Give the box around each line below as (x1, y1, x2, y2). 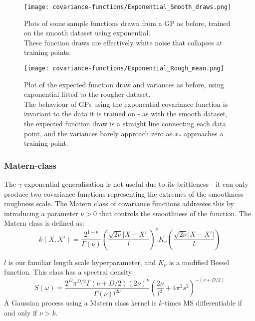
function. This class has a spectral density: (4, 267, 134, 277)
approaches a (184, 128, 224, 138)
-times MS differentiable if (162, 298, 242, 308)
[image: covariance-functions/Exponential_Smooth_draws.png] (24, 3, 232, 10)
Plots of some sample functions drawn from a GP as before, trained (24, 17, 231, 28)
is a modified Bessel (169, 257, 230, 267)
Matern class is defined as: (4, 218, 84, 228)
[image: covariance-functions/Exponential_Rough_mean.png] (24, 65, 224, 72)
